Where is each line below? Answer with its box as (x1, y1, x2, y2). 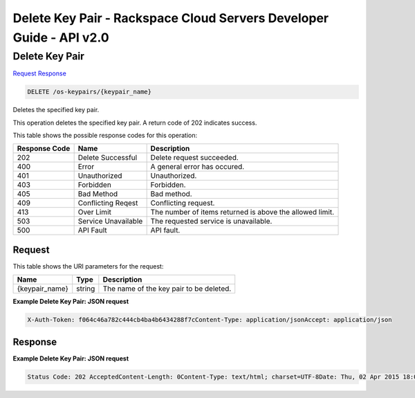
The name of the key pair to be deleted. (102, 284, 232, 293)
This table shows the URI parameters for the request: (12, 262, 164, 270)
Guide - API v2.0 (12, 30, 110, 45)
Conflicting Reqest (77, 198, 138, 208)
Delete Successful (77, 153, 138, 163)
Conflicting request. (150, 198, 215, 208)
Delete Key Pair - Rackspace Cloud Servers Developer (12, 10, 329, 26)
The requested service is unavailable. (150, 217, 273, 226)
